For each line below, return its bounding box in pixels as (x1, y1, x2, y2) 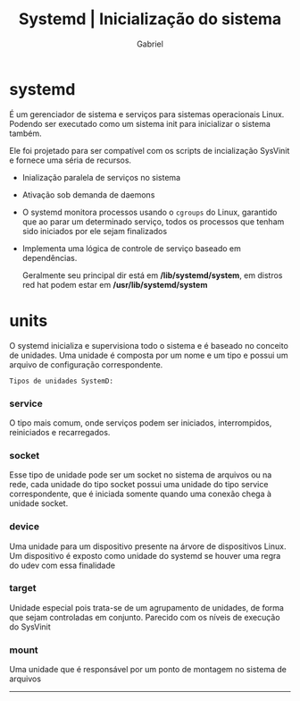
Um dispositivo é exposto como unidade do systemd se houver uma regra (9, 550, 281, 561)
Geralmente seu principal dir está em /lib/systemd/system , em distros (21, 269, 283, 281)
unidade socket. (9, 498, 69, 509)
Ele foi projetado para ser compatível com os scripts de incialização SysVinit (9, 145, 290, 156)
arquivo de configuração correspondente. (9, 359, 163, 370)
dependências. (21, 252, 78, 263)
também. (9, 128, 42, 139)
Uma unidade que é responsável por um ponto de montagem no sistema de (9, 664, 287, 675)
